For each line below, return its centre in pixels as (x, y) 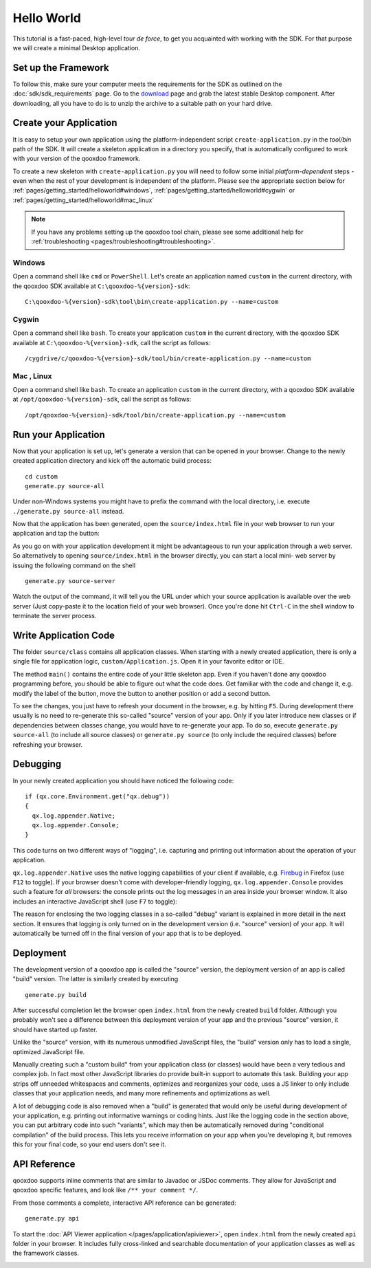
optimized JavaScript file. (49, 1051)
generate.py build (56, 995)
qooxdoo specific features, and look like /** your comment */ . (105, 1190)
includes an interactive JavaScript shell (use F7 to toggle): (95, 901)
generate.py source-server (70, 581)
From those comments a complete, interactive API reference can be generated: (124, 1203)
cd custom (41, 477)
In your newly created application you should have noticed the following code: (123, 780)
